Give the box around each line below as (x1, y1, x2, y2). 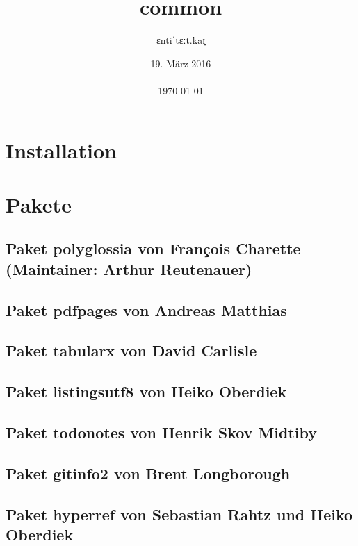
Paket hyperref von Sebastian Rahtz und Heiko (6, 503, 353, 524)
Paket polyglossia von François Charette (6, 238, 301, 259)
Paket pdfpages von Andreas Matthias (6, 299, 287, 320)
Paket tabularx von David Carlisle (6, 340, 257, 361)
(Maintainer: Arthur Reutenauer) (6, 258, 252, 279)
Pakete (6, 190, 72, 218)
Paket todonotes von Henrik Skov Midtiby (6, 421, 318, 442)
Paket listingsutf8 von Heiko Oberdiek (6, 381, 287, 402)
